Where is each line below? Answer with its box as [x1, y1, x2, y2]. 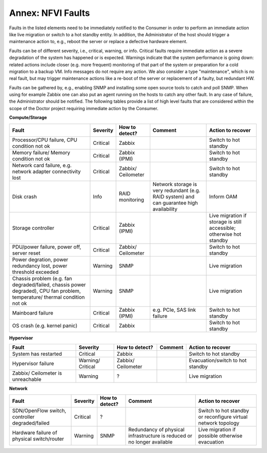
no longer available [128, 439, 173, 446]
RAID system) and [152, 193, 195, 200]
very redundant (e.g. [152, 187, 200, 194]
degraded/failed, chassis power [12, 281, 86, 288]
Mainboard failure [12, 309, 54, 316]
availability [152, 205, 178, 212]
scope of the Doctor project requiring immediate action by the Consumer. [9, 105, 158, 111]
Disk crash [12, 193, 37, 200]
